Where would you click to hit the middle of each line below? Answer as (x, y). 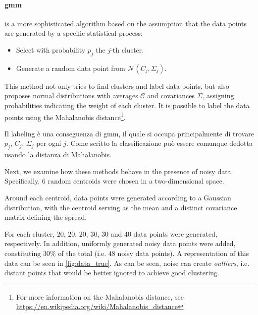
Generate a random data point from (71, 68)
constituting (23, 253)
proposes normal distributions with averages (71, 95)
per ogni (49, 143)
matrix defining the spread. (46, 217)
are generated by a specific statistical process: (74, 33)
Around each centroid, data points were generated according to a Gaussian (118, 197)
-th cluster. (127, 49)
